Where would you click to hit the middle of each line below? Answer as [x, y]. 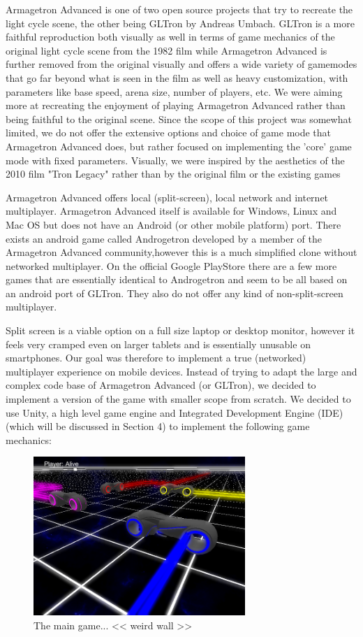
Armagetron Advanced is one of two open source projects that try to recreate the [179, 9]
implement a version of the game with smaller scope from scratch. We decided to [178, 399]
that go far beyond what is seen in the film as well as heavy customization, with [177, 77]
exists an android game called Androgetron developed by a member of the [164, 238]
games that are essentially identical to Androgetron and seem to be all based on [177, 279]
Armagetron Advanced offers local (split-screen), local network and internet [167, 197]
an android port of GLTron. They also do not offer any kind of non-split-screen [175, 293]
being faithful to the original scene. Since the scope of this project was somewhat [179, 119]
